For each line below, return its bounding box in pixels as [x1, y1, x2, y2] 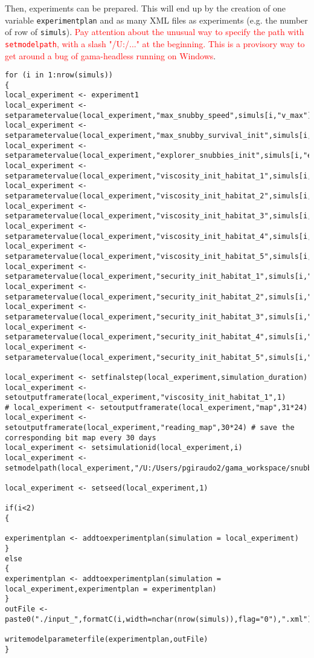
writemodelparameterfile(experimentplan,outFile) [5, 634, 208, 643]
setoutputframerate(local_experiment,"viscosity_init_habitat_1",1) [5, 393, 286, 402]
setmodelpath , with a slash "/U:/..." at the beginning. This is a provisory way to [5, 37, 305, 50]
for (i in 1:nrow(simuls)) [5, 71, 113, 80]
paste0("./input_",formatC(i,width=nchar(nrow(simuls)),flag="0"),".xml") [5, 614, 312, 624]
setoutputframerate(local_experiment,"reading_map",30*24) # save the [5, 423, 295, 432]
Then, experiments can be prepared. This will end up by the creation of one [5, 2, 286, 14]
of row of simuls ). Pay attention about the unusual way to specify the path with [5, 25, 304, 38]
